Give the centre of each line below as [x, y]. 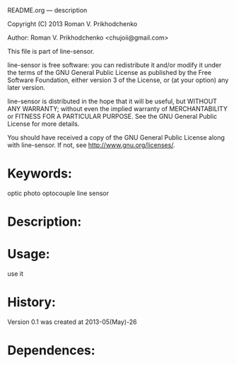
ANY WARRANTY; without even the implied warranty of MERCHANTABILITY [118, 109]
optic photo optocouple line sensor [58, 193]
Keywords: [40, 174]
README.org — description [47, 10]
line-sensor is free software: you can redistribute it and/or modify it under [114, 65]
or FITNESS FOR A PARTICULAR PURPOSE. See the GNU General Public [112, 116]
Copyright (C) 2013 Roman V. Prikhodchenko [72, 24]
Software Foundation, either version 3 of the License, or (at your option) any [118, 80]
